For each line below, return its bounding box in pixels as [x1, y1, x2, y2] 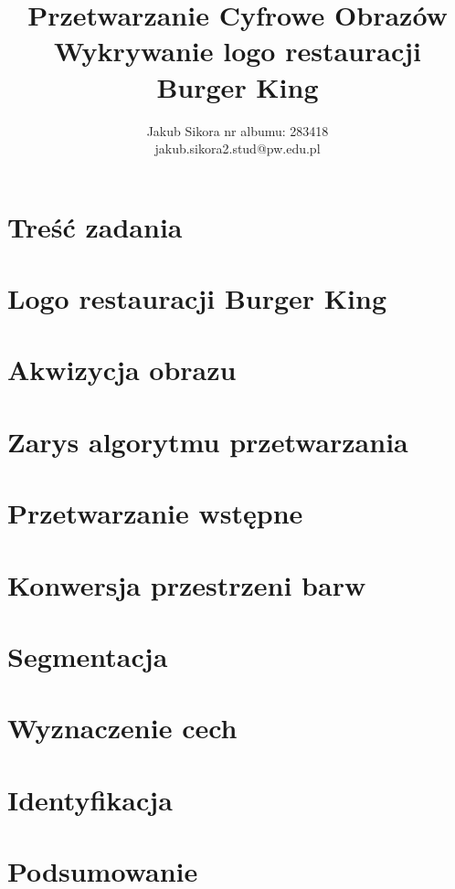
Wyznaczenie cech [7, 709, 238, 746]
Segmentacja [7, 637, 168, 674]
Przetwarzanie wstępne [7, 494, 303, 532]
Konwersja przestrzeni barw [7, 566, 366, 603]
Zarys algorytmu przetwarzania [7, 422, 408, 460]
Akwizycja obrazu [7, 351, 237, 388]
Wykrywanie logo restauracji [54, 32, 421, 69]
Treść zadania [7, 207, 183, 245]
